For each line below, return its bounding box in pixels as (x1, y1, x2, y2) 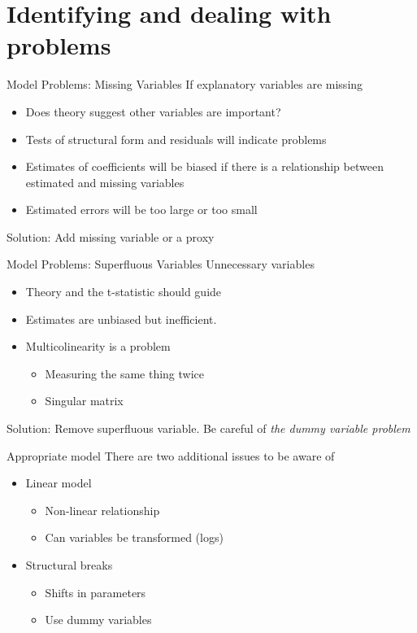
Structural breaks (25, 557, 113, 573)
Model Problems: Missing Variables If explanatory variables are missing (7, 76, 363, 93)
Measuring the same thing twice (45, 365, 204, 382)
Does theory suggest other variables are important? (25, 103, 281, 120)
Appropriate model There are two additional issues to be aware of (7, 447, 335, 464)
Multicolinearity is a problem (25, 338, 171, 355)
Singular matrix (45, 392, 124, 409)
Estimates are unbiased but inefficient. (25, 310, 217, 327)
